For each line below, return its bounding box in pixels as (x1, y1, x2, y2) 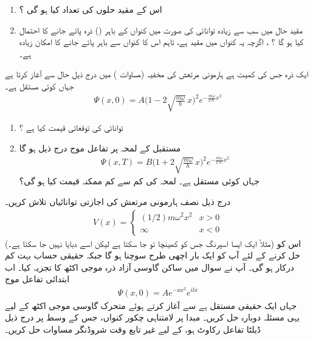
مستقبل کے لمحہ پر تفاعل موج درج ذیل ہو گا (19, 141, 181, 154)
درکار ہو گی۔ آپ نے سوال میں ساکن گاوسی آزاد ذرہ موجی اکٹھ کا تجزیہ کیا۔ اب (5, 260, 294, 273)
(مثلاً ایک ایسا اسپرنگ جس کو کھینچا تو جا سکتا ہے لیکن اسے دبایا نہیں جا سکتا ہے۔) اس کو (5, 237, 301, 249)
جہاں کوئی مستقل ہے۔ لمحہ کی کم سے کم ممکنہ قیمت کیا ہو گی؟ (19, 175, 260, 187)
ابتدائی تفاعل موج (5, 272, 70, 285)
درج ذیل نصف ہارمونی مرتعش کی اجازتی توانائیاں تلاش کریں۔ (5, 195, 231, 207)
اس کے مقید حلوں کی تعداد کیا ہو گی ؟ (19, 3, 162, 15)
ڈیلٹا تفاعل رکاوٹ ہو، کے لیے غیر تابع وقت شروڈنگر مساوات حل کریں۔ (5, 322, 261, 335)
